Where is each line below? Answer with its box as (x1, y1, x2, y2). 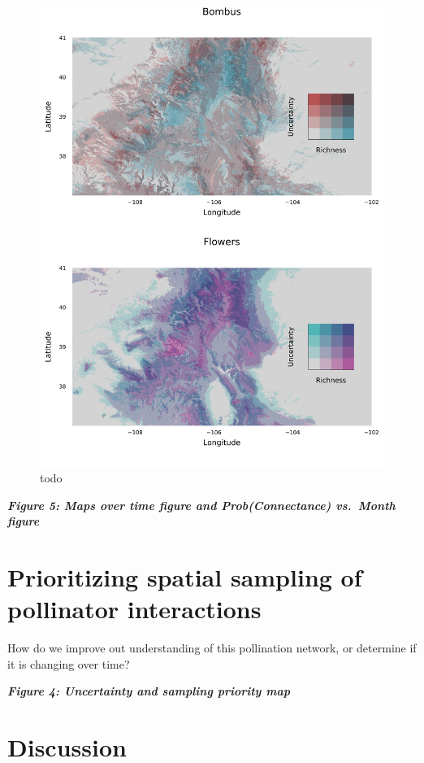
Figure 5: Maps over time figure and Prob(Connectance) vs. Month (7, 496, 396, 513)
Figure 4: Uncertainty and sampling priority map (7, 682, 291, 700)
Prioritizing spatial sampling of (7, 560, 362, 594)
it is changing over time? (7, 655, 130, 672)
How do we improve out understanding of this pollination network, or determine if (7, 639, 417, 656)
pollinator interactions (7, 592, 262, 626)
